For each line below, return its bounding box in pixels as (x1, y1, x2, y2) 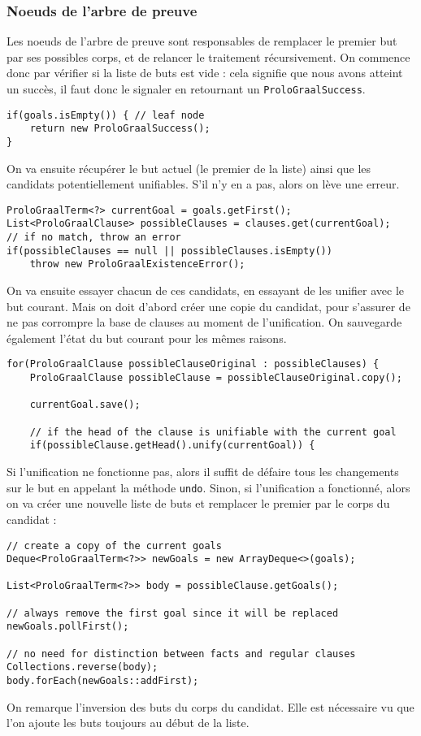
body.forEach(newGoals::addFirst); (7, 675, 199, 687)
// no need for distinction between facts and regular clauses (7, 647, 356, 660)
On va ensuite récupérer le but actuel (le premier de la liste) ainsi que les (7, 159, 371, 176)
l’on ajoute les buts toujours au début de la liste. (7, 714, 250, 731)
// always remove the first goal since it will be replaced (7, 607, 339, 619)
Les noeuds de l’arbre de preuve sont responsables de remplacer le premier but (7, 32, 397, 50)
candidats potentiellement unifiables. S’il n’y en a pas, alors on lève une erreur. (7, 175, 400, 193)
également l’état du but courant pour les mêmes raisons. (7, 329, 287, 346)
